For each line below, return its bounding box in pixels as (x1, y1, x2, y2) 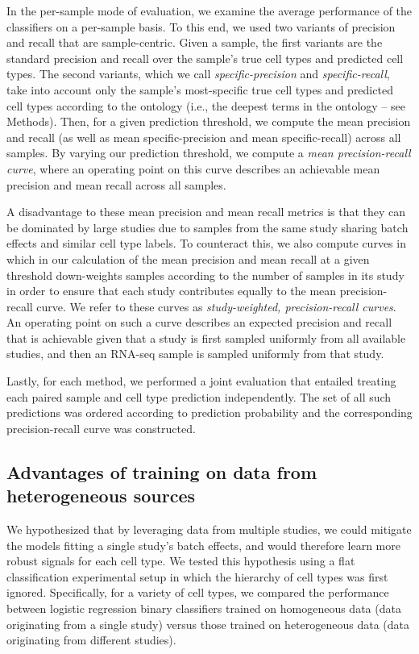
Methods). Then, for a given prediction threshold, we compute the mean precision (6, 113, 411, 130)
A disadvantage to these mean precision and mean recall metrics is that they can (6, 203, 406, 220)
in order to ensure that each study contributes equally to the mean (6, 282, 337, 299)
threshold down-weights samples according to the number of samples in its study (6, 266, 404, 283)
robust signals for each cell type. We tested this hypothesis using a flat (6, 552, 355, 569)
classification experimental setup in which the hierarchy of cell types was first (6, 568, 388, 585)
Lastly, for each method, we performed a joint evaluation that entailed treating (6, 373, 396, 389)
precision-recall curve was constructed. (6, 419, 196, 436)
